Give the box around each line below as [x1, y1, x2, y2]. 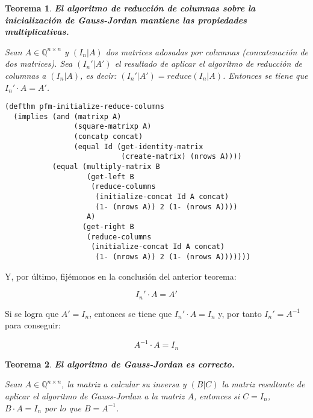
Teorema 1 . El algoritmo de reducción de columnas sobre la [5, 2, 256, 14]
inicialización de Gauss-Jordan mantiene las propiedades [5, 13, 247, 26]
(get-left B [87, 172, 134, 181]
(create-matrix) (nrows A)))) [121, 152, 242, 161]
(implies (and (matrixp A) [13, 112, 122, 121]
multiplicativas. [5, 25, 69, 38]
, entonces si [193, 390, 240, 402]
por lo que [45, 401, 81, 414]
